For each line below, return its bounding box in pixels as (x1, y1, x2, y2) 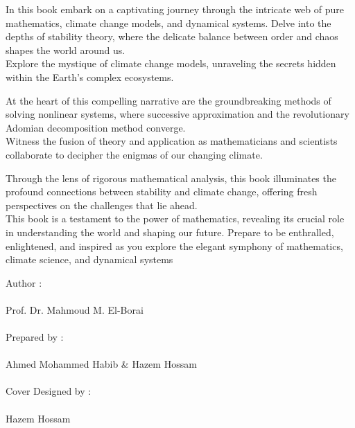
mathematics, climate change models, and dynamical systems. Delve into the (6, 15, 331, 30)
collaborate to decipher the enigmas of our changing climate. (6, 147, 263, 161)
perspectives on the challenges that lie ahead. (6, 197, 198, 212)
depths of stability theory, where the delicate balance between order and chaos (6, 29, 338, 44)
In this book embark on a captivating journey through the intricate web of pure (6, 2, 344, 16)
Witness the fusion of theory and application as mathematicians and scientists (6, 134, 338, 148)
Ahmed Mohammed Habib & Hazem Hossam (6, 357, 197, 371)
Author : (6, 275, 42, 289)
